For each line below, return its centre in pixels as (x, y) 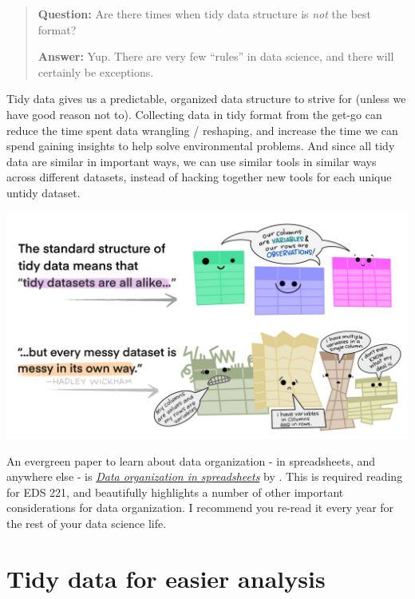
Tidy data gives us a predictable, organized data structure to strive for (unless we (206, 99)
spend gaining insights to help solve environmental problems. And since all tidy (201, 146)
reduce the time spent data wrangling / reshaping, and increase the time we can (202, 130)
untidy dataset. (43, 192)
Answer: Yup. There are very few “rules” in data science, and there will (216, 56)
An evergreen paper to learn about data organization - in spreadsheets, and (191, 460)
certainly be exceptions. (96, 71)
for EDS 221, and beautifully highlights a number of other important (175, 492)
